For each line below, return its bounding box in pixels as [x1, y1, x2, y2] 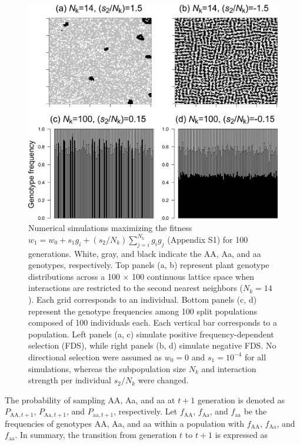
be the [244, 405, 267, 417]
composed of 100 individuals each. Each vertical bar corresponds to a [28, 316, 277, 329]
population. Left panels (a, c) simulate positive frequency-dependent [28, 327, 274, 340]
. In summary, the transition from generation [15, 429, 177, 441]
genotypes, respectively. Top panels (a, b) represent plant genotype [28, 259, 269, 271]
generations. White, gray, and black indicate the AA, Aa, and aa [28, 247, 261, 259]
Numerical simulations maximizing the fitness [28, 222, 192, 234]
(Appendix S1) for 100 [167, 233, 248, 245]
